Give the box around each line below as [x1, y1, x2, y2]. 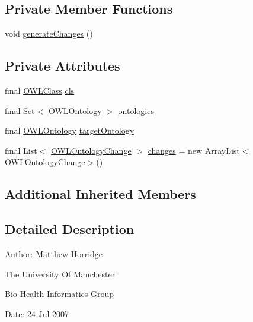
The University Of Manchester [5, 267, 116, 280]
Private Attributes [5, 56, 120, 75]
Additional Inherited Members [5, 185, 196, 203]
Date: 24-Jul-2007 [5, 307, 69, 320]
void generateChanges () [5, 27, 93, 40]
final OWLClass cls [5, 84, 75, 96]
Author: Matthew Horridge [5, 247, 103, 260]
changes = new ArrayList [148, 144, 240, 156]
